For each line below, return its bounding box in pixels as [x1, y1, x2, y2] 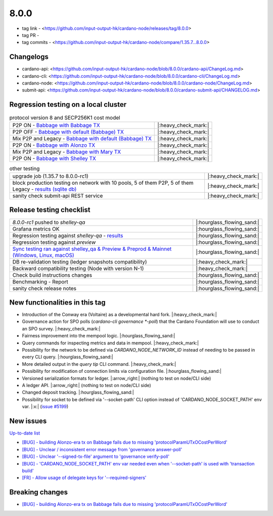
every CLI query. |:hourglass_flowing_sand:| [22, 354, 113, 360]
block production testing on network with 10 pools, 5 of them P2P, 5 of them [12, 180, 194, 187]
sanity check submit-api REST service [12, 192, 103, 199]
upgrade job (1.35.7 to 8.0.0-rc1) [12, 173, 88, 180]
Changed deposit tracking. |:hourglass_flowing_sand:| [22, 390, 134, 396]
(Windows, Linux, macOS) [12, 251, 74, 259]
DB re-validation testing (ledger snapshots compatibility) [12, 258, 147, 265]
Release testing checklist [9, 205, 90, 214]
